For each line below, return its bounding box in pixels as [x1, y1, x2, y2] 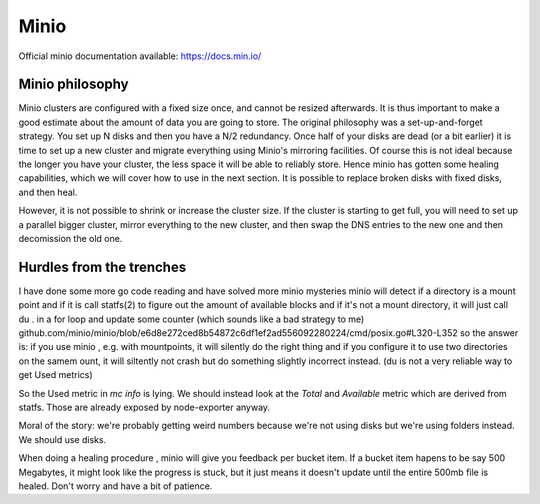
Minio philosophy [18, 76, 129, 93]
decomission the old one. [18, 232, 123, 244]
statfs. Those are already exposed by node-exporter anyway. [18, 401, 270, 413]
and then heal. [18, 186, 78, 198]
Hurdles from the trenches [18, 258, 187, 275]
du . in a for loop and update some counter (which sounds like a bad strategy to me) [18, 313, 365, 325]
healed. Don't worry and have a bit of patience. [18, 480, 213, 492]
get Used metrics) [18, 369, 94, 381]
